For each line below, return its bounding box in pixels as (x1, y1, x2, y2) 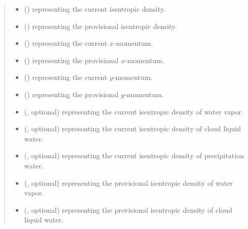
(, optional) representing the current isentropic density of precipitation (24, 150, 244, 161)
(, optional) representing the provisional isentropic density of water (24, 177, 233, 188)
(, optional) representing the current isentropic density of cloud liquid (24, 123, 241, 134)
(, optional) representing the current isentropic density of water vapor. (24, 106, 243, 117)
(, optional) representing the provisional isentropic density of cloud (24, 204, 233, 215)
